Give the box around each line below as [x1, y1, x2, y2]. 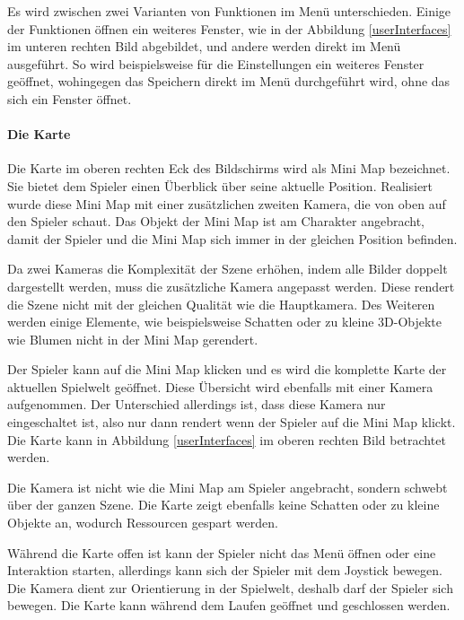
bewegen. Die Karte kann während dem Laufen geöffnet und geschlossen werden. [7, 596, 451, 615]
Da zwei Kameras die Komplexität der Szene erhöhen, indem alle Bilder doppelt [7, 259, 448, 278]
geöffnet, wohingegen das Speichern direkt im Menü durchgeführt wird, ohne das [7, 72, 451, 91]
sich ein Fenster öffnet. [7, 89, 132, 108]
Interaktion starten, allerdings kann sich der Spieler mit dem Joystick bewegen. [7, 561, 442, 580]
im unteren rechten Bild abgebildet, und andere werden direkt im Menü [7, 37, 401, 56]
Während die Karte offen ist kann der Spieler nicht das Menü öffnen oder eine [7, 543, 436, 562]
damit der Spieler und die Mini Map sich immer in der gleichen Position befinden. [7, 229, 458, 248]
